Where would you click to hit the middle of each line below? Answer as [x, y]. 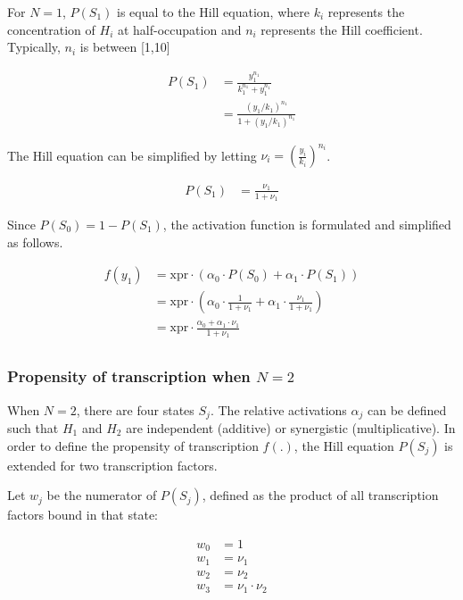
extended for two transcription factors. [112, 465]
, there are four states [135, 409]
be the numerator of [102, 495]
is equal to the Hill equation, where [213, 12]
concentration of [51, 29]
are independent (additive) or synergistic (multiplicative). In [291, 427]
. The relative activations [278, 409]
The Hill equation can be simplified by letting [132, 155]
